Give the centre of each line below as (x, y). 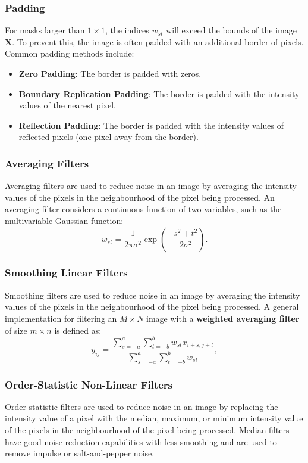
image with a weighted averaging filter (223, 318)
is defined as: (78, 330)
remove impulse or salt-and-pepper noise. (80, 453)
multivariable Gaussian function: (64, 220)
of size (16, 330)
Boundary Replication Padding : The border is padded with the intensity (159, 93)
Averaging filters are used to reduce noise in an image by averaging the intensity (151, 186)
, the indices (127, 30)
